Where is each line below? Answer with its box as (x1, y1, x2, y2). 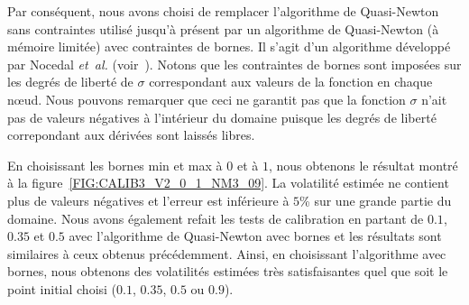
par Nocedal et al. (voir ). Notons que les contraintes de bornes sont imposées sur (7, 54, 462, 73)
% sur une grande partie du (299, 190, 452, 209)
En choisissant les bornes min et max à (7, 155, 223, 174)
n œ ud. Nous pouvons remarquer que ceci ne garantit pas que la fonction (7, 89, 406, 108)
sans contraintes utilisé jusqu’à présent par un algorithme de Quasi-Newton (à (7, 19, 439, 38)
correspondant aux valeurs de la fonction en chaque (149, 72, 433, 91)
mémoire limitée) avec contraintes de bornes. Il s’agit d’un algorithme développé (7, 37, 451, 56)
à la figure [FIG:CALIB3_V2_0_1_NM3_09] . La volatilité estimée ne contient (7, 173, 449, 192)
